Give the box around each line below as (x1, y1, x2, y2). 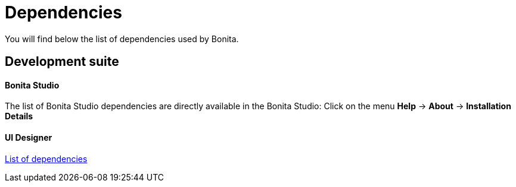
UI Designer (5, 132, 52, 142)
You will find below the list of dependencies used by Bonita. (5, 33, 239, 44)
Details (5, 111, 33, 122)
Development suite (5, 54, 119, 69)
